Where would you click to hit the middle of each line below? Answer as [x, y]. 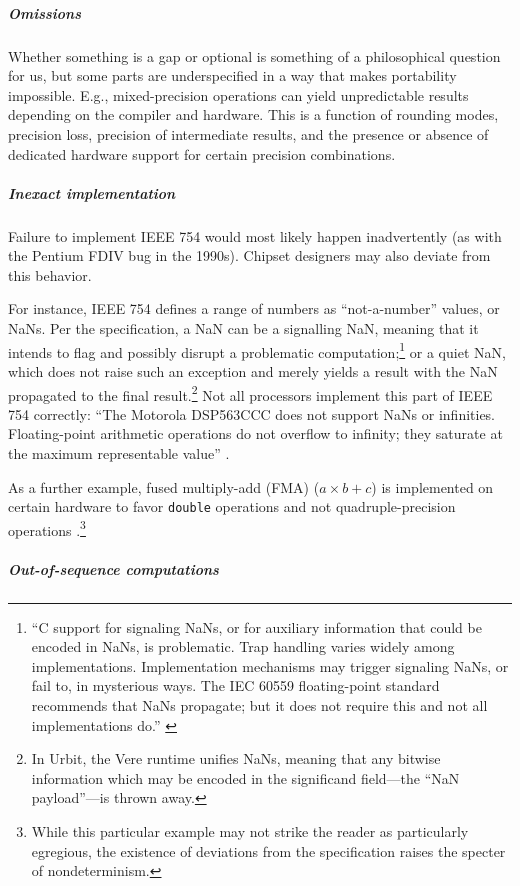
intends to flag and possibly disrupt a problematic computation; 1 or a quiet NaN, [257, 350]
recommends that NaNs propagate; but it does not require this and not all [259, 704]
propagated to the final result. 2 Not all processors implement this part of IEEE [250, 393]
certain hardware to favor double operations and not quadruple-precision [232, 506]
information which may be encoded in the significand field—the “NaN [245, 777]
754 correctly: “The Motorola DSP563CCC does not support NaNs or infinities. [252, 413]
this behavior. [50, 274]
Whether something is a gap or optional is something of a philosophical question [254, 55]
